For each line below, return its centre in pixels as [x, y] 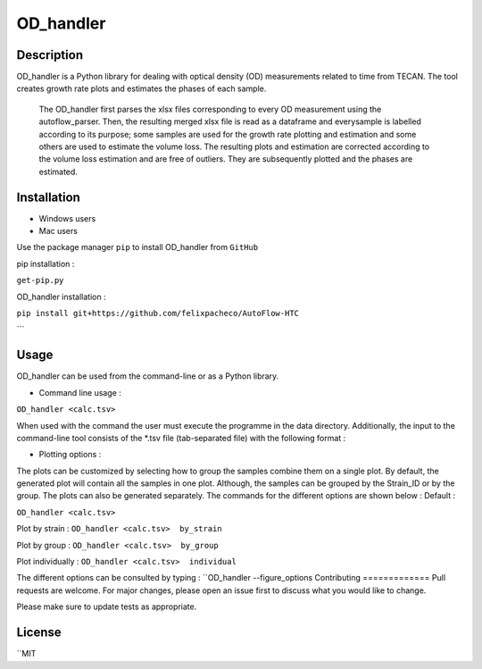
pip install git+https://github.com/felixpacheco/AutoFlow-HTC [158, 314]
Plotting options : [70, 455]
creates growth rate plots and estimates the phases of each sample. [141, 88]
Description [50, 55]
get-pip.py [40, 280]
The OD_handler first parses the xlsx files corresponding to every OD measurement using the [210, 109]
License [39, 633]
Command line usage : [80, 392]
